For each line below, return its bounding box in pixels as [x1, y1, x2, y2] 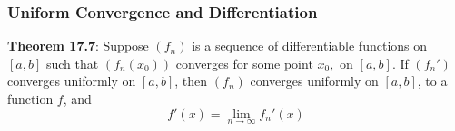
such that [45, 53, 99, 72]
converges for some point [175, 53, 313, 72]
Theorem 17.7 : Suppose [7, 36, 149, 55]
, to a [417, 71, 448, 90]
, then [174, 71, 208, 90]
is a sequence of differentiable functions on [192, 36, 428, 55]
